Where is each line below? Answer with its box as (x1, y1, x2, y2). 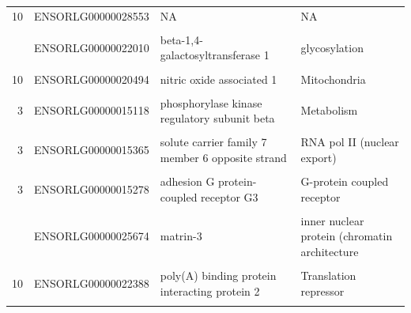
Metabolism (300, 102, 358, 119)
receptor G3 (201, 188, 258, 205)
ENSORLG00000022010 (34, 39, 149, 55)
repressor (300, 282, 345, 299)
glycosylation (300, 39, 364, 55)
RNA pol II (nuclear (300, 134, 399, 150)
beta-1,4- (160, 31, 203, 47)
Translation (300, 266, 356, 283)
